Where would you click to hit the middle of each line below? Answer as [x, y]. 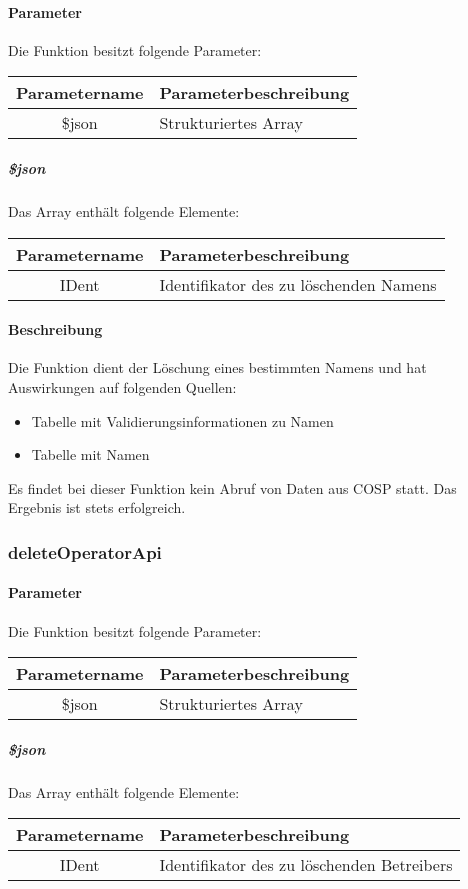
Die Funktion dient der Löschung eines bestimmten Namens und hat [217, 367]
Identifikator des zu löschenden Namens [298, 284]
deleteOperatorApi [85, 551]
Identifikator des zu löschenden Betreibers [306, 865]
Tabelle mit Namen [90, 454]
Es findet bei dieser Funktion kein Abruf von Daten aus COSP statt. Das [232, 487]
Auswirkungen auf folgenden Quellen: [122, 386]
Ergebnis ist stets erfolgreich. [97, 507]
